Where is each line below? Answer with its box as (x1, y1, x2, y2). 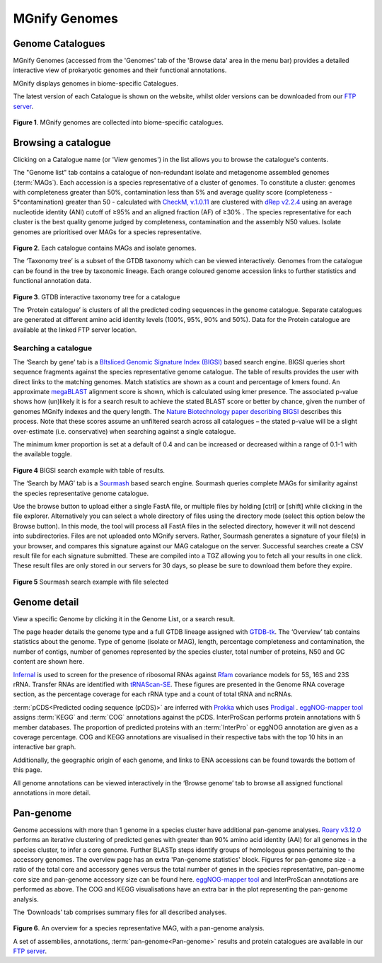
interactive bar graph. (13, 743, 76, 751)
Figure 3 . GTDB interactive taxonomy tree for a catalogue (13, 292, 180, 301)
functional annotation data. (13, 277, 92, 285)
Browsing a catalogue (13, 137, 111, 149)
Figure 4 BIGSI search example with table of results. (13, 466, 166, 474)
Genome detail (13, 596, 79, 608)
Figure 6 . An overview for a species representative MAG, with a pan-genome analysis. (13, 924, 265, 933)
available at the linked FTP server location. (13, 325, 137, 334)
